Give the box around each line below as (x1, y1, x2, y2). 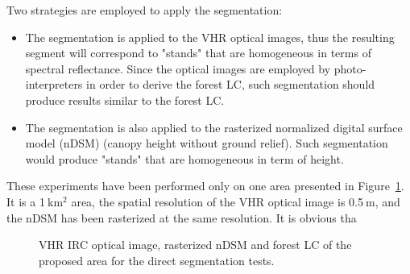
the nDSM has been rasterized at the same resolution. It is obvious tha (6, 209, 357, 226)
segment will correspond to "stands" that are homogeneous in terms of (25, 44, 371, 61)
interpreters (25, 76, 83, 93)
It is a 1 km (6, 193, 64, 210)
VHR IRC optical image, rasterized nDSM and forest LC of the (39, 236, 352, 253)
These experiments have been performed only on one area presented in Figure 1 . (6, 177, 404, 194)
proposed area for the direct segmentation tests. (39, 251, 275, 268)
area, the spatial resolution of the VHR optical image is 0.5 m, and (71, 193, 400, 210)
